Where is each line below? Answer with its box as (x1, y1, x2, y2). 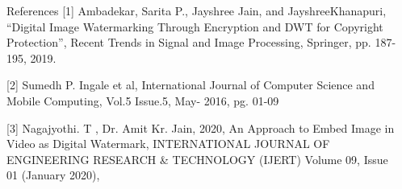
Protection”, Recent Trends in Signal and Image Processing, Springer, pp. (6, 34, 371, 51)
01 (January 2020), (6, 166, 100, 183)
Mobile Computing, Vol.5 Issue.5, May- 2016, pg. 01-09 (6, 92, 279, 109)
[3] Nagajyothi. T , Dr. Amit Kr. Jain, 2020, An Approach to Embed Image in (6, 119, 395, 136)
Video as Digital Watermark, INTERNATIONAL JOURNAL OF (6, 135, 330, 152)
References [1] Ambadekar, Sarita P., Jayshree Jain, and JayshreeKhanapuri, (6, 2, 387, 18)
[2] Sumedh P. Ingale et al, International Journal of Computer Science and (6, 76, 375, 93)
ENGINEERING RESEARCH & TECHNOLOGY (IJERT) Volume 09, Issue (6, 150, 388, 167)
